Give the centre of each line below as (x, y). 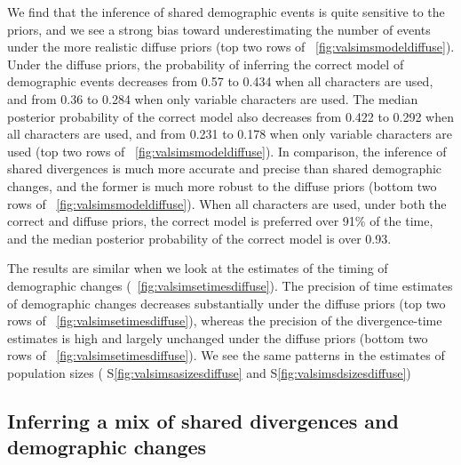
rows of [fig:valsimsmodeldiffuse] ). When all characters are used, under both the (227, 203)
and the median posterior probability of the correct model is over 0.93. (199, 238)
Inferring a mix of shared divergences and (203, 420)
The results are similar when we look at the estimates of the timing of (198, 268)
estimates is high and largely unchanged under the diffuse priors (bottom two (218, 337)
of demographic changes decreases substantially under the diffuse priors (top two (227, 303)
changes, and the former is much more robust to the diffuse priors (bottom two (222, 185)
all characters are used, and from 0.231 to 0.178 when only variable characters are (230, 134)
